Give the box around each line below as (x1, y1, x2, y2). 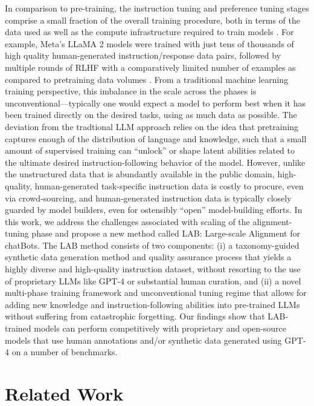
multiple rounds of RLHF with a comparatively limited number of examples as (5, 61, 296, 73)
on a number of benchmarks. (11, 345, 118, 358)
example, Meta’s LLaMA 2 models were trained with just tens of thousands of (5, 37, 294, 50)
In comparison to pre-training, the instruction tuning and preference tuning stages (5, 2, 309, 14)
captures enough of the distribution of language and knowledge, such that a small (5, 132, 307, 145)
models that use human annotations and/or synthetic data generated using (5, 333, 282, 346)
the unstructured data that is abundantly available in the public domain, (5, 168, 275, 180)
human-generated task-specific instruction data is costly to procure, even (34, 179, 304, 192)
